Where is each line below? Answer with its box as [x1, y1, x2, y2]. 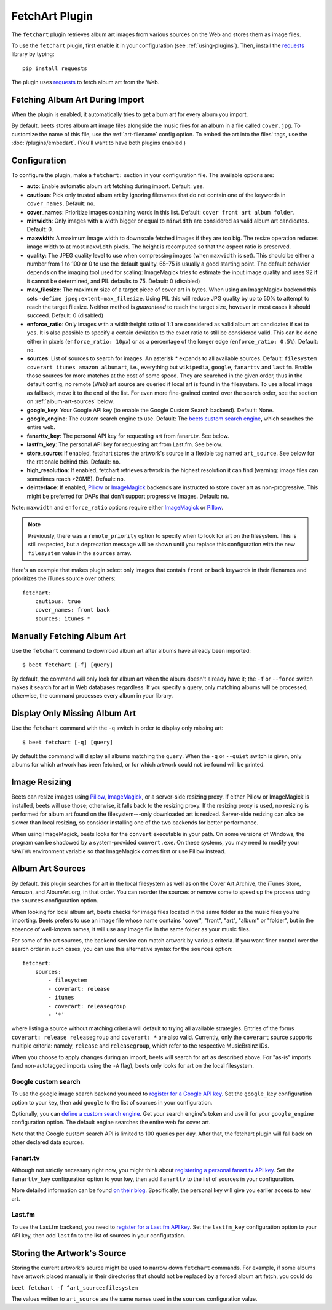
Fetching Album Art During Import [11, 94, 144, 105]
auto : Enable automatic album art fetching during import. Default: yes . [26, 183, 205, 190]
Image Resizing [11, 777, 72, 787]
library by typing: [11, 50, 55, 58]
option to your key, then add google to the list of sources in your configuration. [11, 1099, 213, 1106]
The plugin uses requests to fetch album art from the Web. [11, 79, 160, 86]
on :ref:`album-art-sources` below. [26, 398, 114, 405]
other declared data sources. [11, 1138, 85, 1146]
